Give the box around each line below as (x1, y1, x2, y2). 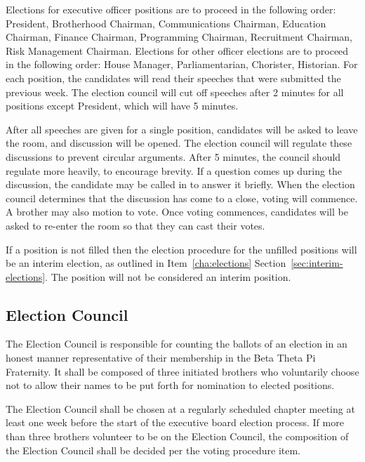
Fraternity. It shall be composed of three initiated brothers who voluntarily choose (6, 364, 359, 378)
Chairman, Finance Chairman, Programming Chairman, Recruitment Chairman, (6, 29, 353, 44)
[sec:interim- (291, 256, 343, 270)
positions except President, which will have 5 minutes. (6, 98, 239, 113)
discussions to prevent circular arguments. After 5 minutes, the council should (6, 149, 341, 164)
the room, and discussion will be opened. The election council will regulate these (6, 136, 352, 150)
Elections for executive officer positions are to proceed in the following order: (6, 2, 336, 16)
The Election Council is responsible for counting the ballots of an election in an (6, 336, 347, 351)
